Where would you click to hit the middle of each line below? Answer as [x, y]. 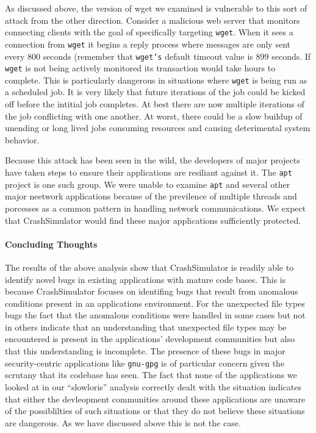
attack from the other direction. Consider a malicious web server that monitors [153, 20]
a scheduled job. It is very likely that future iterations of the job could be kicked [155, 92]
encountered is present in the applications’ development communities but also [150, 339]
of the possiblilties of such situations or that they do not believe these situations [155, 411]
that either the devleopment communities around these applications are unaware [155, 399]
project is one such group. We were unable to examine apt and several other [148, 184]
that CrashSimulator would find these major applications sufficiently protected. [153, 220]
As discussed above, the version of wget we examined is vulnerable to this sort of [156, 8]
